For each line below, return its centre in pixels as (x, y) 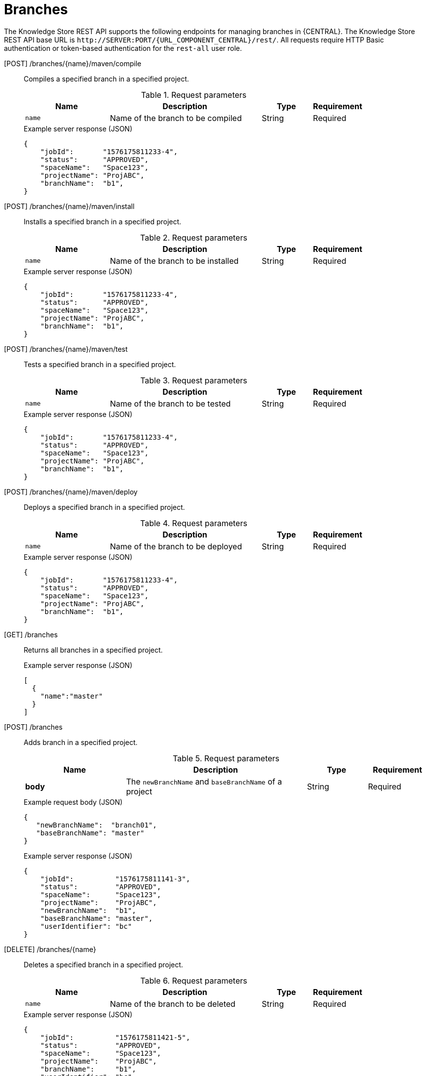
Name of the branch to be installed (174, 261)
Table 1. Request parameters (194, 95)
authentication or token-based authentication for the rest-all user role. (123, 48)
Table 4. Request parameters (194, 523)
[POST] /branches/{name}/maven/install (69, 206)
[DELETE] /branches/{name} (50, 949)
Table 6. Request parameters (194, 980)
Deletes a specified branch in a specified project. (103, 964)
